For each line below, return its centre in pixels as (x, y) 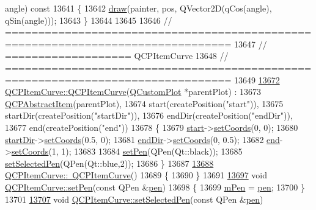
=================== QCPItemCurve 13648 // (117, 56)
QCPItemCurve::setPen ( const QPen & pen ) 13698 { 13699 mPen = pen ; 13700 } (155, 187)
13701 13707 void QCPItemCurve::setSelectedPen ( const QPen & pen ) (134, 199)
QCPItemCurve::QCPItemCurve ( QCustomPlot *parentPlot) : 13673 (133, 92)
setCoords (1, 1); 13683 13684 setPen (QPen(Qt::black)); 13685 (127, 151)
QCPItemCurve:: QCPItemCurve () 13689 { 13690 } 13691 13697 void (136, 175)
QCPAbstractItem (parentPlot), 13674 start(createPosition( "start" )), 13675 (144, 103)
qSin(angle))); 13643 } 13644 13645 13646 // (89, 20)
